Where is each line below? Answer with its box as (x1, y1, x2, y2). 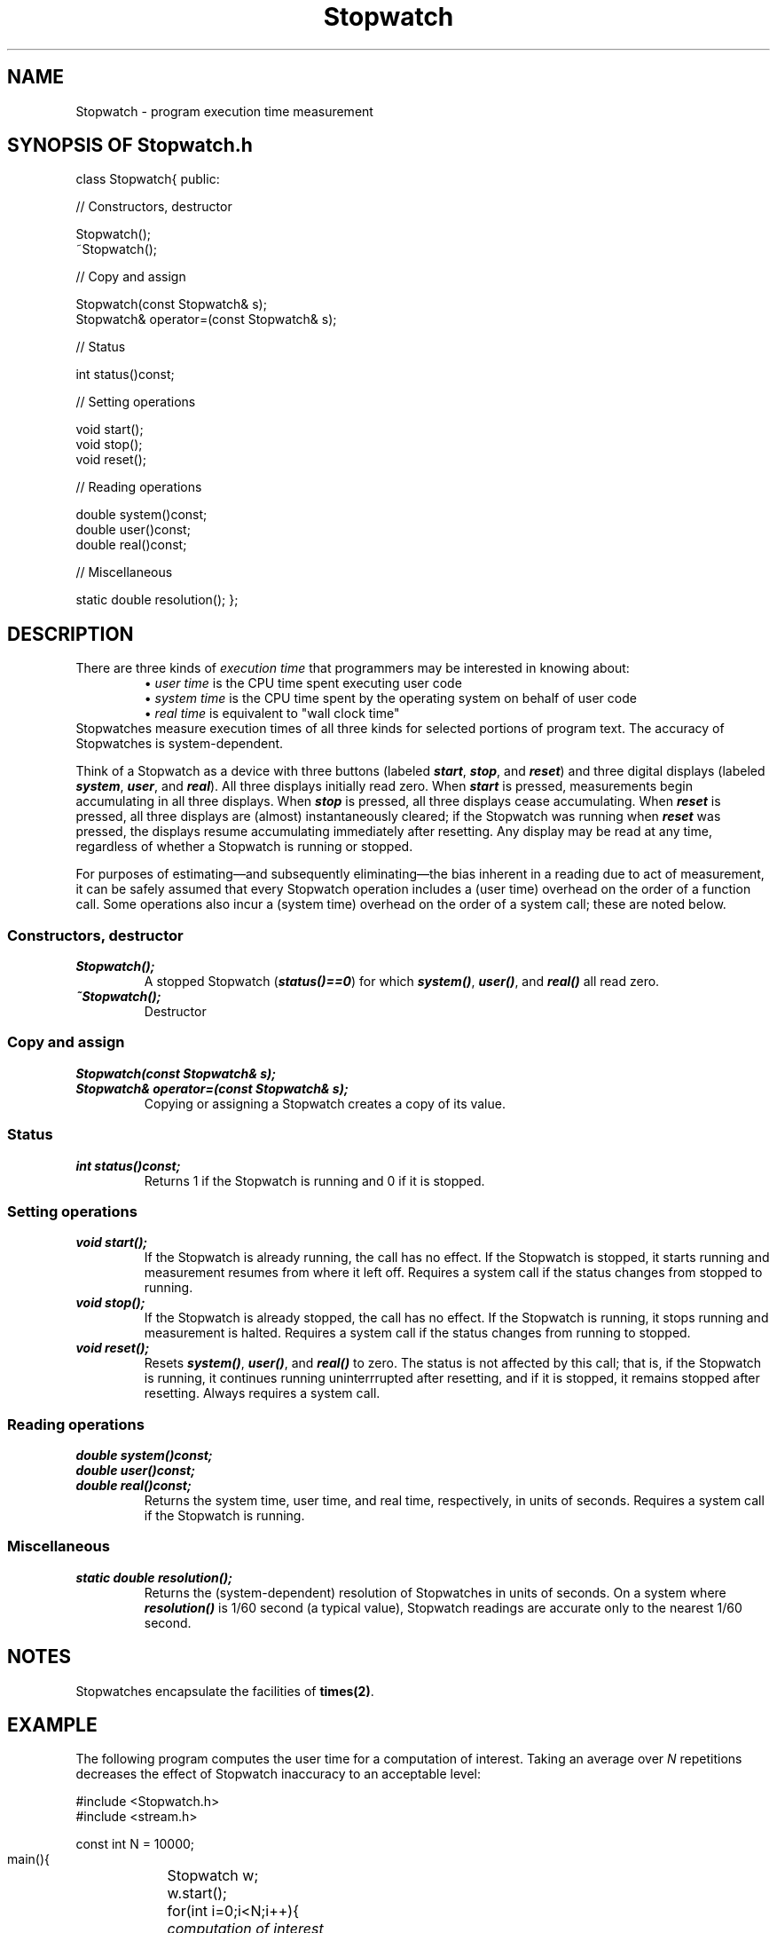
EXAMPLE (7, 1714, 98, 1737)
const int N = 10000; (75, 1836, 195, 1852)
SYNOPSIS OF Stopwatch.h (7, 134, 253, 157)
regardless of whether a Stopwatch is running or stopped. (75, 839, 413, 855)
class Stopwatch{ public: (75, 171, 220, 187)
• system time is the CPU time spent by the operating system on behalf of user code (144, 690, 637, 706)
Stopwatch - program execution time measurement (75, 103, 373, 119)
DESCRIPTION (7, 622, 134, 645)
